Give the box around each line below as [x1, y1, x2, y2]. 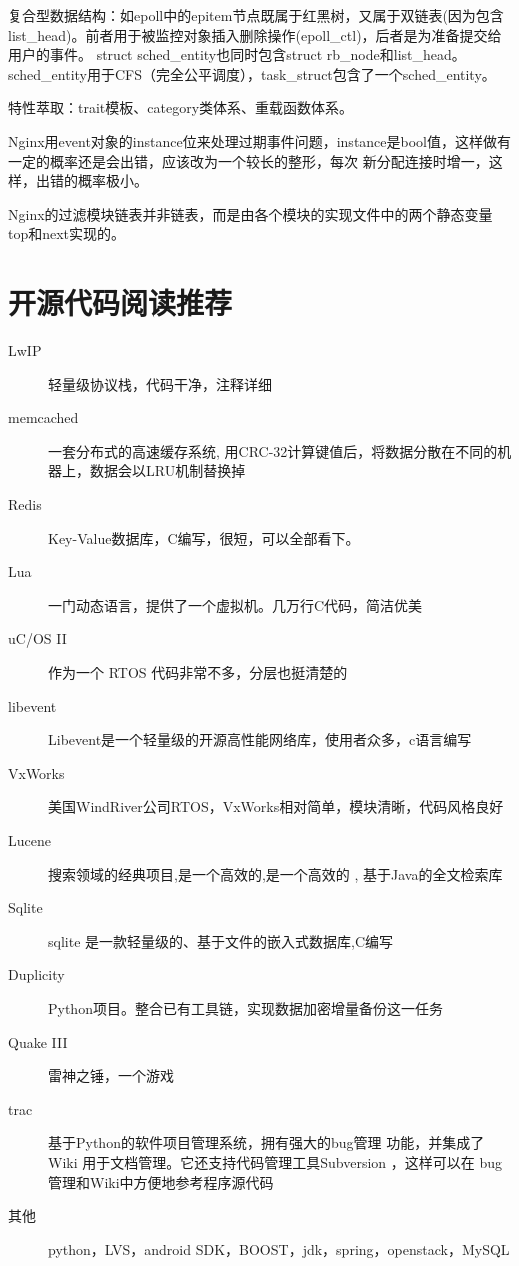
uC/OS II [8, 628, 67, 649]
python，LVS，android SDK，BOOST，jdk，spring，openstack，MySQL [48, 1238, 510, 1259]
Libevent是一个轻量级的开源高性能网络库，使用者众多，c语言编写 [48, 729, 472, 750]
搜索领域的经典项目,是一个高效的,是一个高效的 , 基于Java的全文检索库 [48, 863, 503, 884]
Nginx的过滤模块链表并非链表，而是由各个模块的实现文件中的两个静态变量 [8, 203, 493, 224]
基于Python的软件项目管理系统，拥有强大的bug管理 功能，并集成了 [48, 1132, 485, 1153]
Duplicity [8, 964, 65, 985]
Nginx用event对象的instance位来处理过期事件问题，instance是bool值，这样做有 [8, 130, 512, 151]
